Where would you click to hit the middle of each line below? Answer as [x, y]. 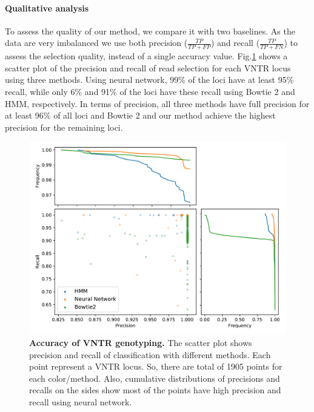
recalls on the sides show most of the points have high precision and [155, 390]
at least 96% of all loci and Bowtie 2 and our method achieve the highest [140, 115]
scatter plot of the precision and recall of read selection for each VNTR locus [148, 67]
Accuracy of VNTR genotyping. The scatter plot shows [141, 342]
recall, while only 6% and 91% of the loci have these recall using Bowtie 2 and [150, 91]
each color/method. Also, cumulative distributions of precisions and [155, 378]
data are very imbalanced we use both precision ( [96, 43]
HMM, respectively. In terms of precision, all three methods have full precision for [157, 103]
